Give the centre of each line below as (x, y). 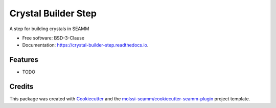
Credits (21, 87)
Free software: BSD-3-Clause (53, 38)
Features (24, 60)
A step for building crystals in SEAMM (49, 29)
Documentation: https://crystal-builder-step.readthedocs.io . (85, 45)
